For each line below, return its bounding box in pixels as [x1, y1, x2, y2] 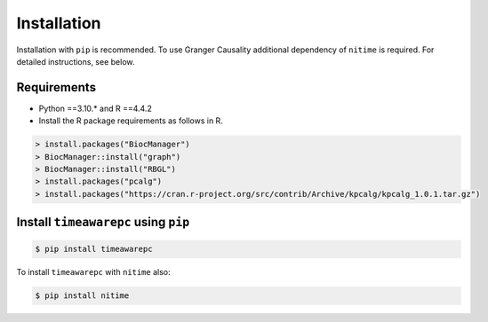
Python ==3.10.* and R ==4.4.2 [38, 103, 153, 114]
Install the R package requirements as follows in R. [38, 115, 224, 126]
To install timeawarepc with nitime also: [16, 267, 171, 278]
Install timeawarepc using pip [16, 215, 190, 230]
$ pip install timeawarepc [35, 244, 153, 255]
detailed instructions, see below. [16, 56, 135, 67]
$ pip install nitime [35, 291, 130, 301]
